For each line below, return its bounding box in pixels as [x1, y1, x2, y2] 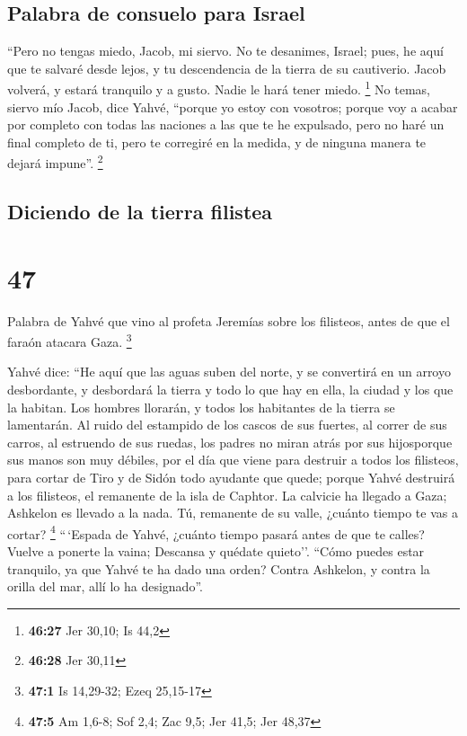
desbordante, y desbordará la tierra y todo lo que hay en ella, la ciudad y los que [7, 380, 454, 399]
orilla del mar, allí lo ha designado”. [7, 577, 203, 596]
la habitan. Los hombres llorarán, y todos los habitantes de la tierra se [7, 397, 395, 416]
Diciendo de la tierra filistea [7, 198, 273, 226]
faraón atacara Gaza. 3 [7, 330, 132, 350]
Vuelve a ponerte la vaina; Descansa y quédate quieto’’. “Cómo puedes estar [7, 542, 425, 561]
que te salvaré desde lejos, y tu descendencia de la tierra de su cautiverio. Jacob [7, 58, 446, 77]
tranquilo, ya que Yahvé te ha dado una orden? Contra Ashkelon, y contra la [7, 559, 430, 578]
